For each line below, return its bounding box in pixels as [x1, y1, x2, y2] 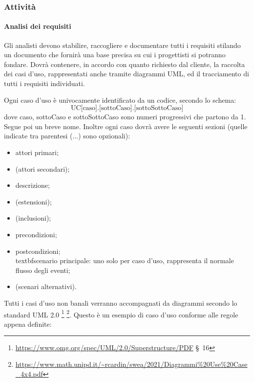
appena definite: [4, 318, 52, 329]
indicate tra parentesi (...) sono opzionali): [4, 131, 130, 141]
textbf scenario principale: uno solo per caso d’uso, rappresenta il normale [15, 255, 234, 266]
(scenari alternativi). [15, 281, 77, 292]
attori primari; [15, 147, 59, 157]
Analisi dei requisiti [4, 21, 71, 31]
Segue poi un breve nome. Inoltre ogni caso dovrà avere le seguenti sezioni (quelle [4, 121, 248, 131]
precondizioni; [15, 229, 57, 239]
